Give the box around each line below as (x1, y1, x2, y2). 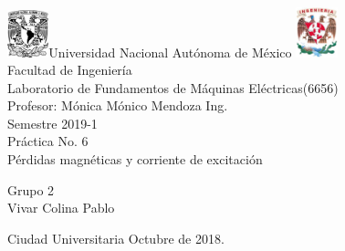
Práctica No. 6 (7, 131, 89, 151)
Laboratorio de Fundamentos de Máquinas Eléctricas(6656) (7, 78, 339, 97)
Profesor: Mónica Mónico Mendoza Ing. (7, 96, 228, 115)
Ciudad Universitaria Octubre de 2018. (7, 228, 225, 247)
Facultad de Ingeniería (7, 60, 132, 79)
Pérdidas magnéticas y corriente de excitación (7, 150, 263, 169)
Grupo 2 (7, 180, 55, 199)
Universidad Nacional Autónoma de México (48, 42, 292, 61)
